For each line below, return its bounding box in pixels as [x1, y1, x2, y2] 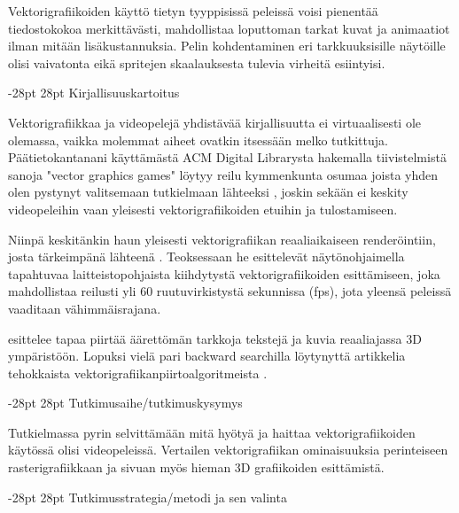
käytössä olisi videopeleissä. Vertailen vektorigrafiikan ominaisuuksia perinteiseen [8, 440, 448, 459]
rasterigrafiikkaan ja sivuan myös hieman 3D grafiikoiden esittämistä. [8, 458, 385, 477]
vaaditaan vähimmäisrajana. [8, 299, 161, 317]
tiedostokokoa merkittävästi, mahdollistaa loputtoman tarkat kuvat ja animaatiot [8, 19, 450, 37]
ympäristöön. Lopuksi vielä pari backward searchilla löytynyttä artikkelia [8, 346, 406, 365]
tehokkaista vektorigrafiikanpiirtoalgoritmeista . [8, 363, 268, 382]
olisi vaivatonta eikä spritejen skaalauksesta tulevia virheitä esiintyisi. [8, 53, 385, 72]
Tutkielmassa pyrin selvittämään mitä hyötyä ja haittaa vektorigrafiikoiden [8, 423, 416, 441]
